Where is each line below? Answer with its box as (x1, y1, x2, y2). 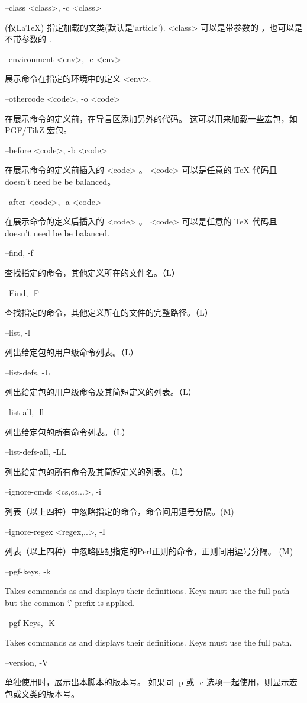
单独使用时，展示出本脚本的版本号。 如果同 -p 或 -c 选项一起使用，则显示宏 (5, 676, 298, 688)
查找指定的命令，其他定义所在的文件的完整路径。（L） (5, 306, 213, 319)
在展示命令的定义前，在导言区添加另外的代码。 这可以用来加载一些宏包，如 (5, 112, 298, 124)
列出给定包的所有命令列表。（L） (5, 425, 130, 438)
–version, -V (5, 656, 49, 668)
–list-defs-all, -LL (5, 445, 67, 458)
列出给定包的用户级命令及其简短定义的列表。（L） (5, 386, 196, 398)
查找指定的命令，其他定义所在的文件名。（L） (5, 266, 180, 278)
